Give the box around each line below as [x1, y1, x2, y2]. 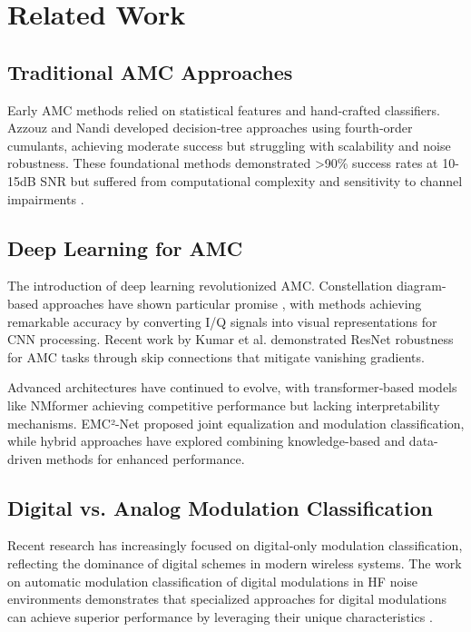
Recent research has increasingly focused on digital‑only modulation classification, [7, 536, 463, 555]
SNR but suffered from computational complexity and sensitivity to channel [40, 171, 463, 190]
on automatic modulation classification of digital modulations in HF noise [7, 571, 418, 590]
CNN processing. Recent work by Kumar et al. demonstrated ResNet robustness [7, 330, 454, 349]
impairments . [7, 189, 84, 208]
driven [7, 449, 43, 468]
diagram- [397, 276, 446, 295]
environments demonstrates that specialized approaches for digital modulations [7, 589, 447, 608]
